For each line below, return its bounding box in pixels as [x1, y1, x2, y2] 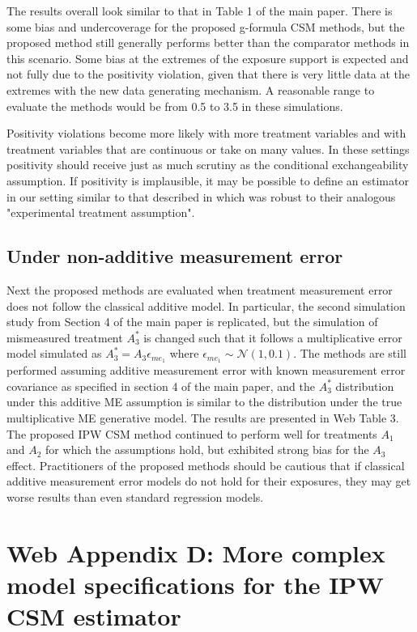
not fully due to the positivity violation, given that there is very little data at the [6, 66, 411, 83]
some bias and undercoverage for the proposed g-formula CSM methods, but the [6, 18, 405, 35]
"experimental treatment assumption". [6, 204, 195, 221]
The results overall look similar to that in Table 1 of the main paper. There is [6, 2, 393, 19]
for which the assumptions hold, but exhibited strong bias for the [45, 441, 369, 458]
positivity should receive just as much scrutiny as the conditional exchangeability [6, 156, 409, 173]
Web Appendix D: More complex [6, 536, 385, 569]
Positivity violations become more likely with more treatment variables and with [6, 125, 406, 142]
